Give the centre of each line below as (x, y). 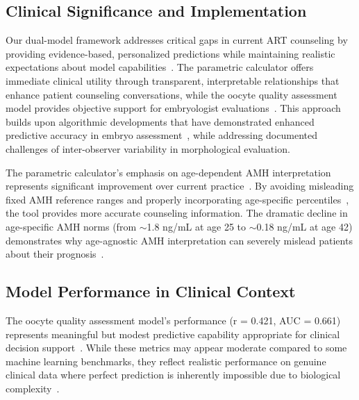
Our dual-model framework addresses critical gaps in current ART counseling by (177, 40)
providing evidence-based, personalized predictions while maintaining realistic (170, 53)
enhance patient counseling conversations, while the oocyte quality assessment (172, 94)
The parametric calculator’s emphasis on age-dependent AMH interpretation (168, 172)
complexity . (33, 388)
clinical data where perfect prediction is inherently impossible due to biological (173, 375)
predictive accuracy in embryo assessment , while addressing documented (161, 135)
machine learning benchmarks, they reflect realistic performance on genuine (166, 361)
